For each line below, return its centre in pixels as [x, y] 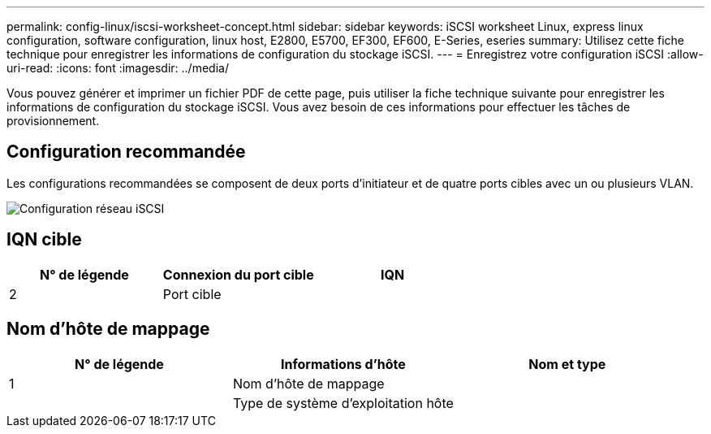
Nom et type [567, 364]
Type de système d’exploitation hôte [343, 403]
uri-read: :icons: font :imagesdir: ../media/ [118, 68]
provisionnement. [53, 121]
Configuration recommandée [126, 152]
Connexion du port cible [238, 274]
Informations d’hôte [343, 364]
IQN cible [44, 240]
